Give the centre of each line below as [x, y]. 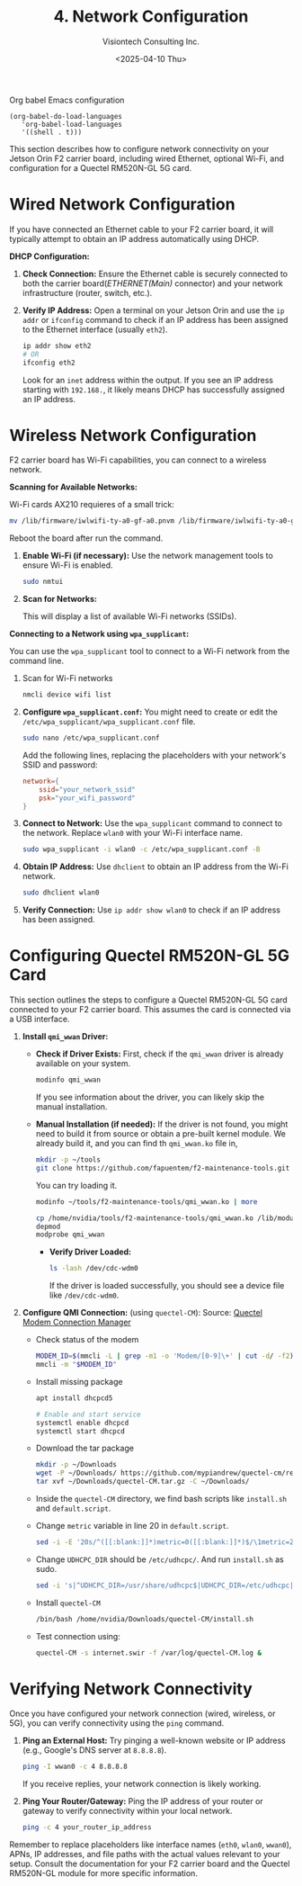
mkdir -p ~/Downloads [76, 1465]
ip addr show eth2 [57, 346]
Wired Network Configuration [122, 205]
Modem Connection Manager [77, 1322]
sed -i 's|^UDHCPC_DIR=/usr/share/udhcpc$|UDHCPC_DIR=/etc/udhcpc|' [167, 1585]
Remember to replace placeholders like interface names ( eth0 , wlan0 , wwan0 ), [151, 1845]
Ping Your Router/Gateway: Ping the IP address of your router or [142, 1801]
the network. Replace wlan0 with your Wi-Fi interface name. [132, 833]
